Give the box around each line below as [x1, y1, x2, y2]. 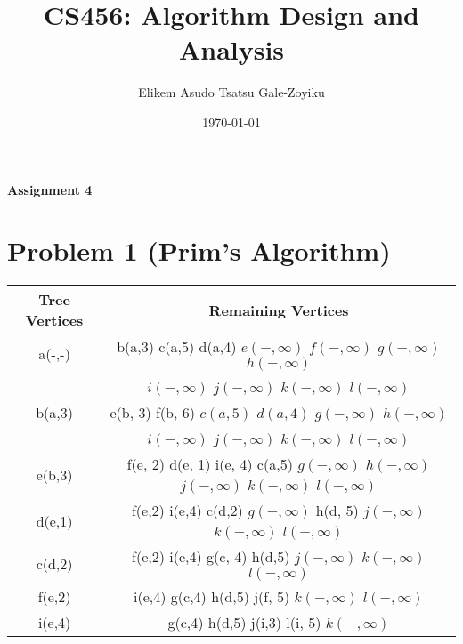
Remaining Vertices [208, 299, 349, 320]
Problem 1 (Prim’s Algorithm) [7, 232, 391, 269]
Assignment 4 [7, 180, 93, 198]
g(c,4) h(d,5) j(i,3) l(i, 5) [167, 612, 321, 633]
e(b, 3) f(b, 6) [110, 402, 195, 423]
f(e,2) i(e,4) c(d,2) [131, 500, 243, 521]
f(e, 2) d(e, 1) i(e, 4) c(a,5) [126, 454, 293, 475]
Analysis [178, 31, 285, 68]
